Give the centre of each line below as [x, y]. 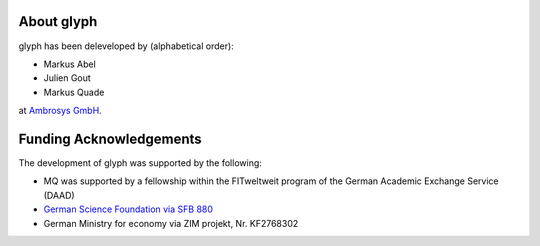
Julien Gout [67, 78]
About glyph [58, 21]
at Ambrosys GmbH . [60, 111]
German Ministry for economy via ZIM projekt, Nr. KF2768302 [171, 223]
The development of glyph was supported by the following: [140, 162]
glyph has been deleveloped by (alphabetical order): [126, 46]
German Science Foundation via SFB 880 [128, 209]
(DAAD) [59, 195]
